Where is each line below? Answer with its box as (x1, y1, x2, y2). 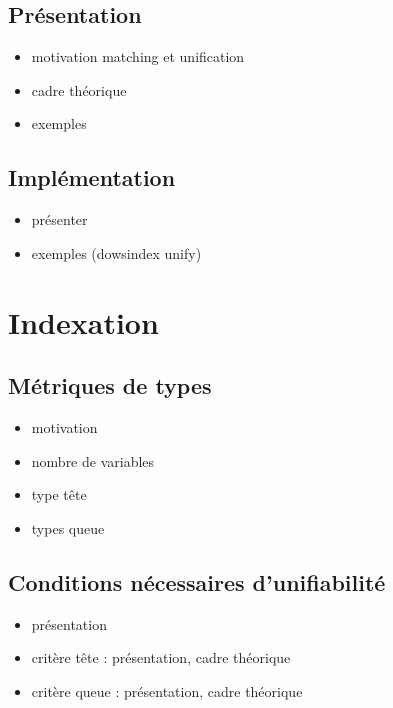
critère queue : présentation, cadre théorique (31, 680, 303, 701)
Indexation (8, 301, 159, 342)
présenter (31, 209, 88, 230)
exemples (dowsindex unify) (31, 242, 202, 263)
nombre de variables (31, 450, 155, 471)
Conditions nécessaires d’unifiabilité (8, 566, 386, 597)
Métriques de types (8, 370, 212, 401)
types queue (31, 517, 105, 538)
